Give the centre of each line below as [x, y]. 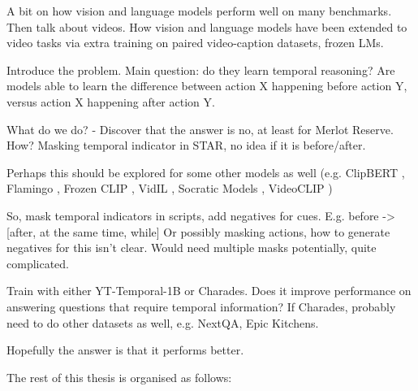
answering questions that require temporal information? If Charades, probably [201, 306]
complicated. [38, 263]
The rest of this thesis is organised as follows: [119, 377]
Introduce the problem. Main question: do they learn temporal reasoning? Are [201, 70]
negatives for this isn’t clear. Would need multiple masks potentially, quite [192, 248]
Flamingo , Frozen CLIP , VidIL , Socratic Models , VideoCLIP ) [170, 188]
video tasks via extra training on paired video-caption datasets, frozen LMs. [195, 43]
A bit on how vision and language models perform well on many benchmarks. [199, 11]
